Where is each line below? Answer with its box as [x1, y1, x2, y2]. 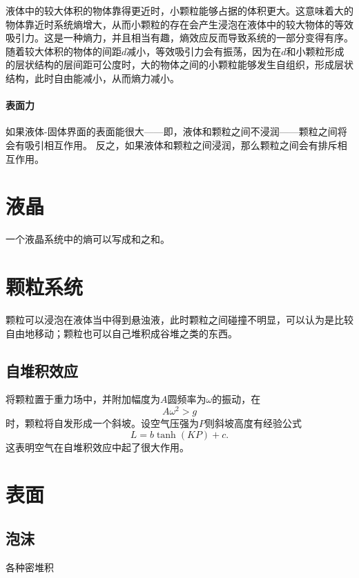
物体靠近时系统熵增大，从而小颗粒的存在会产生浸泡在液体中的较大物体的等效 [6, 17, 353, 31]
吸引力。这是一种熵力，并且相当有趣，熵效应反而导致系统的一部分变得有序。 [6, 30, 353, 45]
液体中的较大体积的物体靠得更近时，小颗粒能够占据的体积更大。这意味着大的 [6, 3, 353, 17]
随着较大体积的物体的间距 [6, 43, 122, 58]
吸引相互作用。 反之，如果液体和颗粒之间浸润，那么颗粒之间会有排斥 [24, 137, 338, 152]
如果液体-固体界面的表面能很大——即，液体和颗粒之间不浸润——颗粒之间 [6, 124, 338, 139]
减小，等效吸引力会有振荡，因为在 [126, 43, 282, 58]
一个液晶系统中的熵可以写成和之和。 [6, 232, 170, 246]
